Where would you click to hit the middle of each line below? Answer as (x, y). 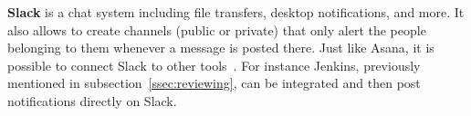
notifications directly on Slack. (92, 100)
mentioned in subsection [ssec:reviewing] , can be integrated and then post (214, 83)
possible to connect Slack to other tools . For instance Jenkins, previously (214, 65)
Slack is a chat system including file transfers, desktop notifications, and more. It (236, 12)
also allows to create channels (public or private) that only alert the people (217, 29)
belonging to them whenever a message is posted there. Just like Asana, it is (221, 48)
